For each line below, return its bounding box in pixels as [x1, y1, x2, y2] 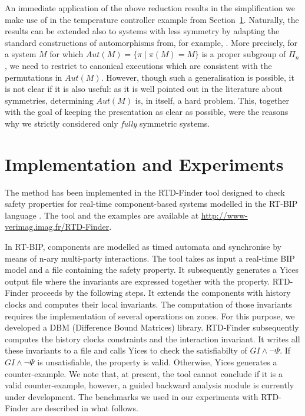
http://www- [201, 209, 248, 221]
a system [5, 48, 37, 60]
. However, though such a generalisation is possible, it [101, 71, 294, 83]
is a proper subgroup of [201, 48, 286, 60]
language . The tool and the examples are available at [5, 209, 199, 221]
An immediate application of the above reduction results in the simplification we [5, 2, 296, 14]
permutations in [5, 71, 62, 83]
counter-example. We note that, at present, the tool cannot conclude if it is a [5, 367, 283, 379]
